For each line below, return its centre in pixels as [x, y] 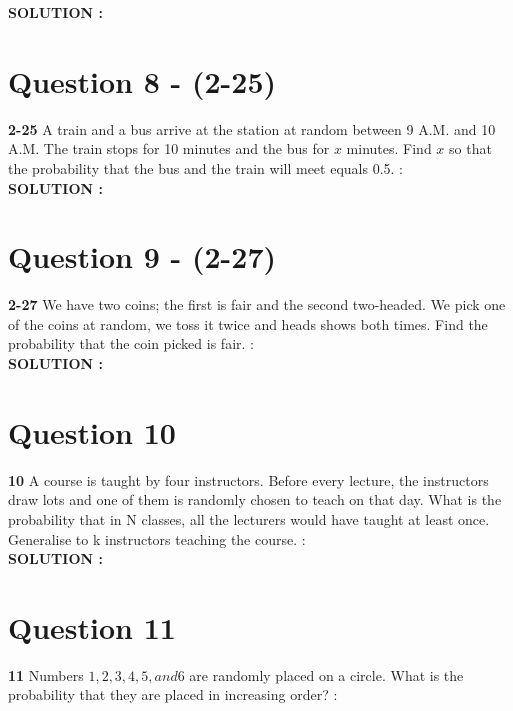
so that [470, 148]
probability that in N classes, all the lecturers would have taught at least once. [249, 518]
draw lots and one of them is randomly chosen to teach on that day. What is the [255, 499]
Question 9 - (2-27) [142, 256]
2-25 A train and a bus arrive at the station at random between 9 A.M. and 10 [252, 128]
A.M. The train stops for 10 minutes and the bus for [169, 148]
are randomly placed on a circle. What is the [326, 674]
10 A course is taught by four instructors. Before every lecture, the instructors [248, 479]
